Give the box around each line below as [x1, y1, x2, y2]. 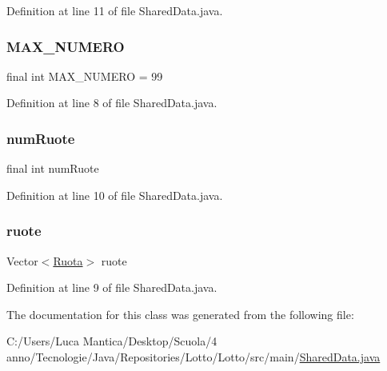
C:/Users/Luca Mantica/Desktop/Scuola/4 [6, 333, 217, 349]
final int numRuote [6, 160, 99, 177]
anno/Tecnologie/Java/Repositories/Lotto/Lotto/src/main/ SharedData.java [6, 349, 381, 365]
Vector [6, 252, 38, 269]
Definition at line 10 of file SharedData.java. [6, 186, 223, 203]
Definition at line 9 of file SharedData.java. [6, 279, 217, 296]
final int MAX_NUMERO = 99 [6, 67, 163, 84]
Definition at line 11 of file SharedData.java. [6, 2, 223, 18]
